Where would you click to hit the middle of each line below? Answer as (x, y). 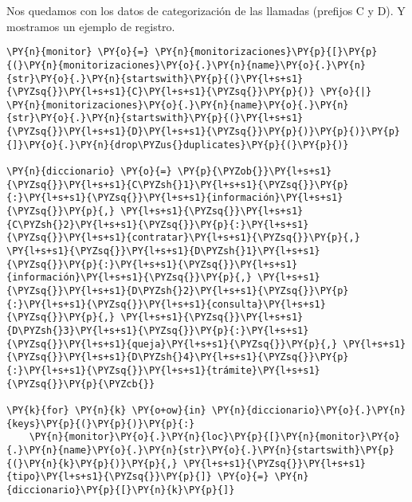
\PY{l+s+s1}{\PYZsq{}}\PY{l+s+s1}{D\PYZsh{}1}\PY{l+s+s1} (163, 251)
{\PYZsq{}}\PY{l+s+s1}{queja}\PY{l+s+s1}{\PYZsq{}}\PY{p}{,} (172, 344)
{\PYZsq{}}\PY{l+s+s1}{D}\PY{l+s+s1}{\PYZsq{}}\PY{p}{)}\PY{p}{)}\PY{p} (203, 132)
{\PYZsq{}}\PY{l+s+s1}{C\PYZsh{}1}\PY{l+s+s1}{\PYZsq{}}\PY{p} (178, 184)
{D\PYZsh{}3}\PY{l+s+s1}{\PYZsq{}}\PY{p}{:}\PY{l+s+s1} (158, 330)
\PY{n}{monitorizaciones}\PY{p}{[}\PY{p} (266, 52)
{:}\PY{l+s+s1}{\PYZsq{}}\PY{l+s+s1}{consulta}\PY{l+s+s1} (166, 304)
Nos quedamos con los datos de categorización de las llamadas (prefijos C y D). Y (206, 10)
